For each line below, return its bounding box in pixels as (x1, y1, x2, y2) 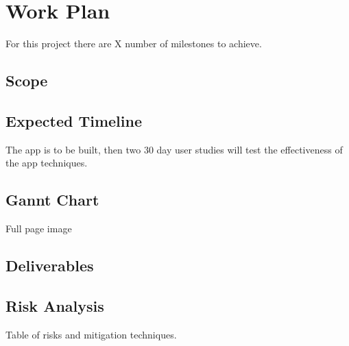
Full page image (5, 221, 72, 236)
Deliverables (5, 255, 94, 276)
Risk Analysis (5, 295, 104, 316)
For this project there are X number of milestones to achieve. (5, 36, 262, 51)
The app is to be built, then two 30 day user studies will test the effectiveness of (5, 142, 343, 156)
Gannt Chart (5, 189, 99, 210)
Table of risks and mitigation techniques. (5, 327, 177, 341)
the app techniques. (5, 156, 88, 170)
